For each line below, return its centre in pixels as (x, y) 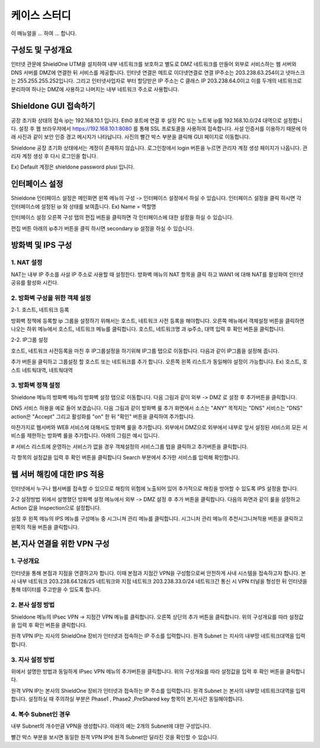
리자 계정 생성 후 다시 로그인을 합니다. (54, 156)
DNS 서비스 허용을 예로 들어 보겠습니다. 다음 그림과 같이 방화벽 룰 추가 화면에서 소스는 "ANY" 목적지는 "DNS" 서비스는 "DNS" (157, 408)
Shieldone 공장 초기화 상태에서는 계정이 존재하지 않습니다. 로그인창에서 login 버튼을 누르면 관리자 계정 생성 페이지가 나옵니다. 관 (159, 148)
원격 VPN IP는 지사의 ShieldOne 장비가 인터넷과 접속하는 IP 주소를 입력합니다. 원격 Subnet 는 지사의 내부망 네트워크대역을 (153, 636)
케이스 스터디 (41, 15)
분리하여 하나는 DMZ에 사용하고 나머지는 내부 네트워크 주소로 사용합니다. (95, 89)
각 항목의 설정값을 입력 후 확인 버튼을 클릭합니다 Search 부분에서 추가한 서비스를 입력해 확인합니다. (125, 458)
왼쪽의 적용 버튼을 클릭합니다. (45, 527)
